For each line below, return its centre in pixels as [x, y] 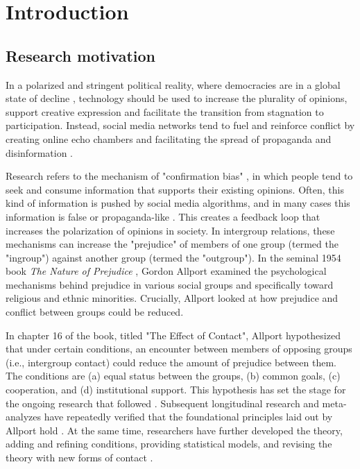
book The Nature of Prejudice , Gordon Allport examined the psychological [166, 271]
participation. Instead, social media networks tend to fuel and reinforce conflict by [180, 125]
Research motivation [81, 55]
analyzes [24, 417]
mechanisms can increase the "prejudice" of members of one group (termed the [172, 244]
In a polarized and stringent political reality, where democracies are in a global [173, 84]
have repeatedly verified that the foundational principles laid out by [188, 417]
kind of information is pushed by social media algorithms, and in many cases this [178, 203]
